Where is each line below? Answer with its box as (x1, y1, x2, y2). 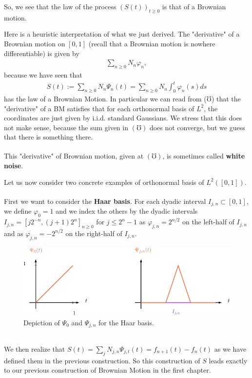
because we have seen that (4, 70, 82, 80)
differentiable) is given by (4, 48, 79, 58)
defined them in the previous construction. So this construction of (4, 355, 200, 365)
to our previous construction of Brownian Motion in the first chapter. (4, 365, 211, 375)
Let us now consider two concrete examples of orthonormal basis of (4, 177, 204, 187)
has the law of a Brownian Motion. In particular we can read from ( (4, 93, 207, 103)
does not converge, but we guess (149, 122, 245, 132)
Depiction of (23, 317, 60, 327)
